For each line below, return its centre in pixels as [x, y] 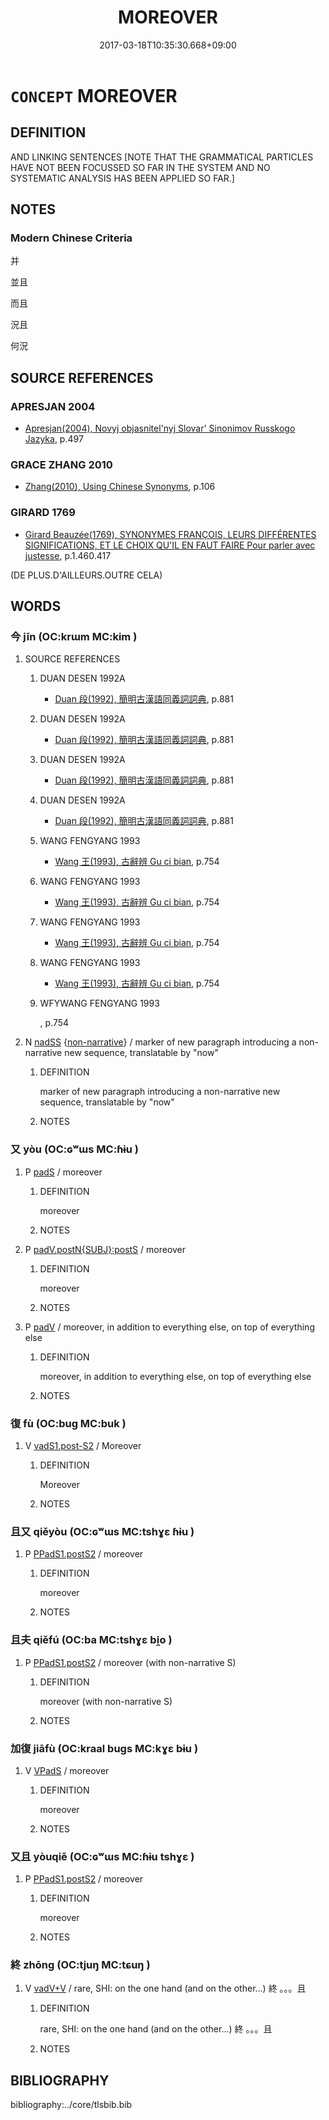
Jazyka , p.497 [54, 439]
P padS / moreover [63, 1172]
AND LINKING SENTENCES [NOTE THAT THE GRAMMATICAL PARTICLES [162, 157]
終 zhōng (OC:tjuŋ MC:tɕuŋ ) [80, 1965]
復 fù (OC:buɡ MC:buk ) [68, 1423]
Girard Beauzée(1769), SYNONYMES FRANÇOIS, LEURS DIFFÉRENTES [170, 534]
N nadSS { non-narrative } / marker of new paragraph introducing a [160, 1042]
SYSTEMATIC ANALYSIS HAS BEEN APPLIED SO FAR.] [122, 178]
